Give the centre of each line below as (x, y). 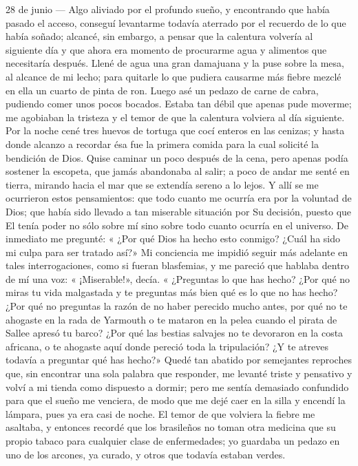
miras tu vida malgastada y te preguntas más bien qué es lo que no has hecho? (172, 292)
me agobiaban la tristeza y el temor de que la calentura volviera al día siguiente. (175, 117)
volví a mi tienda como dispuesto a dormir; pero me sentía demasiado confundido (177, 386)
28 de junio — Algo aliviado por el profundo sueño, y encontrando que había (168, 9)
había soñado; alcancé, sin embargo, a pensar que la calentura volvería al (159, 36)
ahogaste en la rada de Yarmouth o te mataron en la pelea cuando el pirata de (171, 319)
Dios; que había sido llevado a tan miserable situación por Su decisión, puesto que (179, 211)
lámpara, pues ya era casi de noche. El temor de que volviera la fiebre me (160, 413)
